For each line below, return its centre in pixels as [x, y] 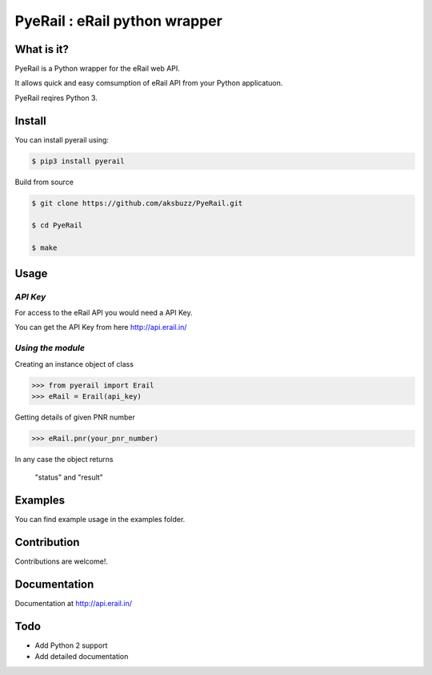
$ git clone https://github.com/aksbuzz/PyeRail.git [137, 203]
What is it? [42, 49]
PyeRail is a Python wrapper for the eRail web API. [97, 69]
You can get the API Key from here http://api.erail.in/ [101, 327]
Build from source [44, 182]
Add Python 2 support [71, 645]
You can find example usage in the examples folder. [100, 520]
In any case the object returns [64, 459]
